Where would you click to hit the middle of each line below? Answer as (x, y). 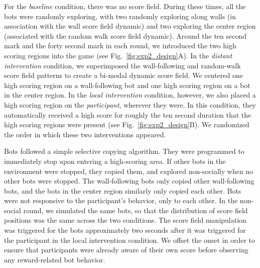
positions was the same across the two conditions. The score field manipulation (125, 220)
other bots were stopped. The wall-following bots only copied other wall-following (129, 181)
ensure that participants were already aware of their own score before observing (126, 250)
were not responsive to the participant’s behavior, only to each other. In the (121, 200)
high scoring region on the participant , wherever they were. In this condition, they (130, 104)
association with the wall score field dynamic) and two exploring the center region (130, 26)
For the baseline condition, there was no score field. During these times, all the (125, 6)
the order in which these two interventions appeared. (85, 134)
